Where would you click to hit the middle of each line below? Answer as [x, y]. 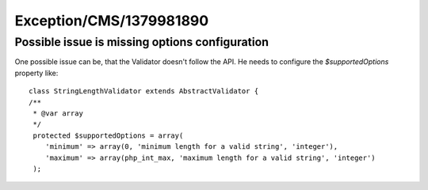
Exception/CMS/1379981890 [112, 21]
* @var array [58, 113]
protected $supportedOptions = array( [108, 135]
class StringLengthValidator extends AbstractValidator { [144, 91]
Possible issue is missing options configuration [142, 42]
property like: [36, 73]
